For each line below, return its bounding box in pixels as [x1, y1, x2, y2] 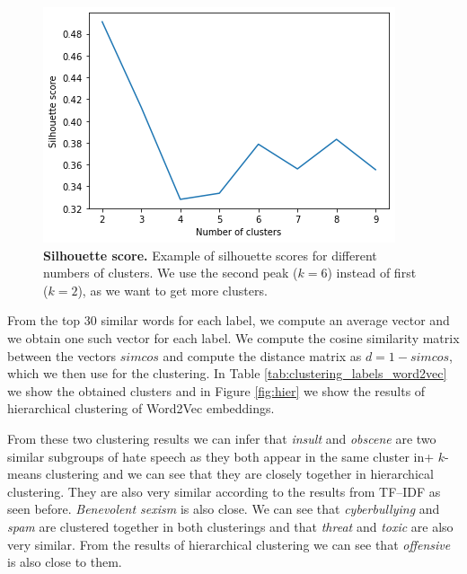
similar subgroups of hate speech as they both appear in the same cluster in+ [7, 446, 435, 465]
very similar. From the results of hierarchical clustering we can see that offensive [7, 534, 451, 553]
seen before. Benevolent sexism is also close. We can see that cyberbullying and [7, 499, 440, 518]
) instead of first [327, 263, 417, 282]
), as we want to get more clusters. [77, 280, 268, 299]
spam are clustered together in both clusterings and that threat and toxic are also [7, 517, 454, 535]
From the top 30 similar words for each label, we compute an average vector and [7, 311, 450, 330]
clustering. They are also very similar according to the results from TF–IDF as [7, 481, 441, 500]
